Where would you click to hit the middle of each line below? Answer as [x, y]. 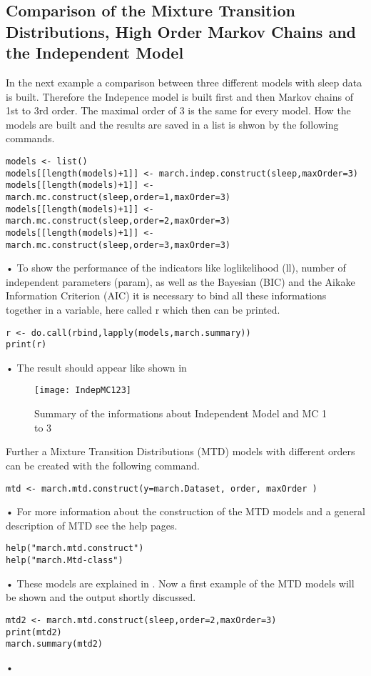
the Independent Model [95, 53]
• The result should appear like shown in [96, 367]
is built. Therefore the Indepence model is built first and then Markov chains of [179, 96]
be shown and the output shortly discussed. [101, 597]
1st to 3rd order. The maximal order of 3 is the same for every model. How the [178, 110]
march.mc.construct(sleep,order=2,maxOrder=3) [118, 221]
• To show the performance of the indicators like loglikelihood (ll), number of [176, 268]
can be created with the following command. [103, 465]
